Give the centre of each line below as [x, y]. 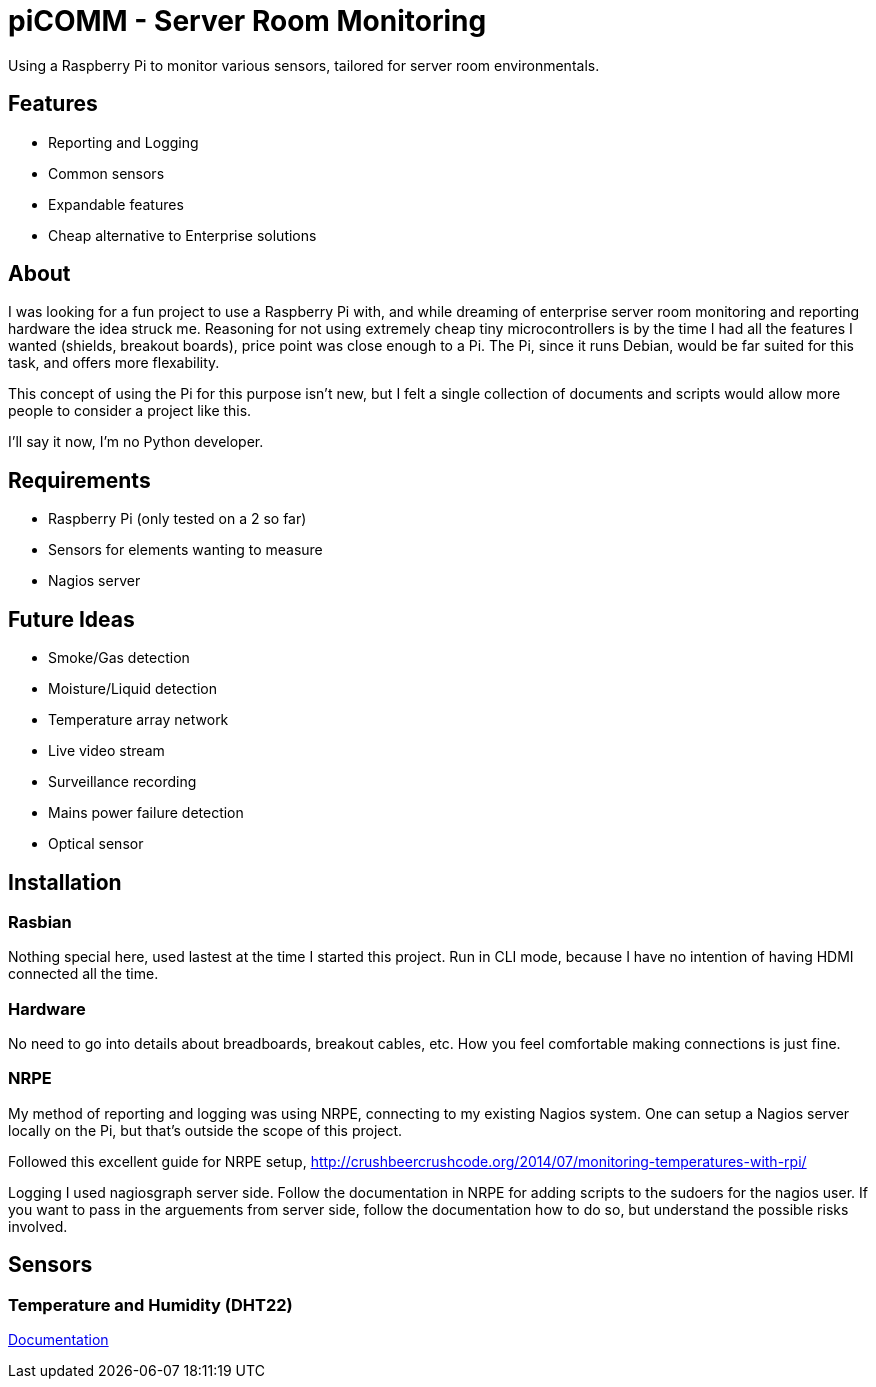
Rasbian [40, 921]
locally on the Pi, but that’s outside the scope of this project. [205, 1130]
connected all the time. [83, 974]
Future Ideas [71, 619]
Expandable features [116, 204]
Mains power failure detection [146, 813]
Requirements [79, 480]
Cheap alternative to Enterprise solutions [182, 235]
